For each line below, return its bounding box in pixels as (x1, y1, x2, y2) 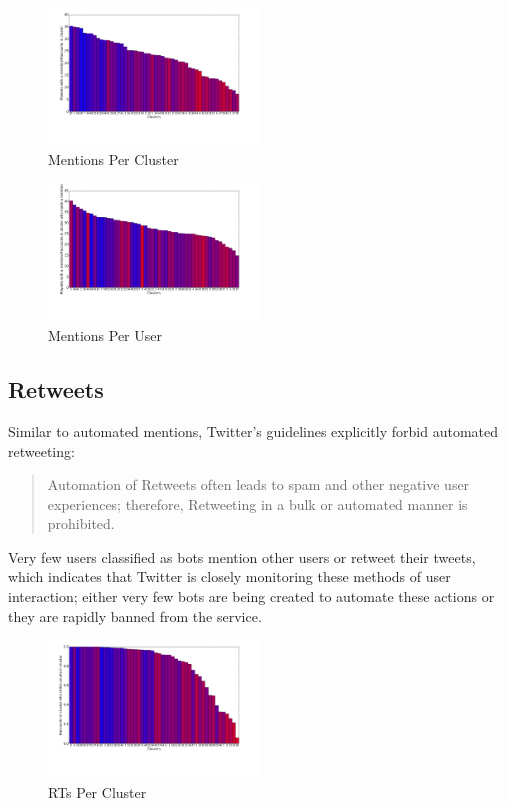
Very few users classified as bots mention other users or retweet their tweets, (8, 546, 476, 567)
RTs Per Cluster (48, 781, 147, 802)
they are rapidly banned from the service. (8, 605, 262, 626)
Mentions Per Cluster (48, 149, 179, 170)
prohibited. (47, 513, 115, 534)
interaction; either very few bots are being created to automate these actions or (8, 586, 495, 607)
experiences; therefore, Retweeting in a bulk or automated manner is (47, 493, 468, 514)
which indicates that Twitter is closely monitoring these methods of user (8, 566, 451, 587)
